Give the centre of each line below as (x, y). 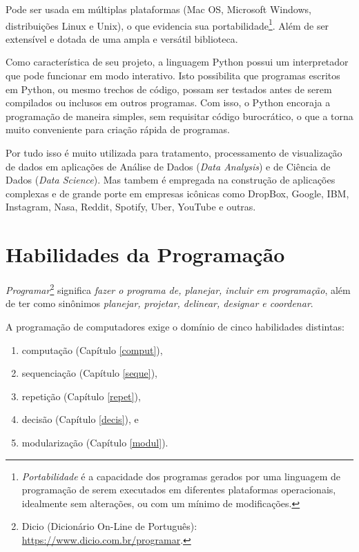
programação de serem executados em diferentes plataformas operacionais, (179, 490)
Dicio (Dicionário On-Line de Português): (109, 526)
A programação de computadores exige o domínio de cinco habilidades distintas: (175, 326)
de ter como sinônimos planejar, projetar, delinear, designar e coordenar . (159, 303)
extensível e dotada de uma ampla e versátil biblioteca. (122, 38)
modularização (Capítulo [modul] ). (95, 442)
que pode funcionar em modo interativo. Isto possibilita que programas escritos (173, 76)
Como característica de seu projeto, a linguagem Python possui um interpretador (177, 62)
